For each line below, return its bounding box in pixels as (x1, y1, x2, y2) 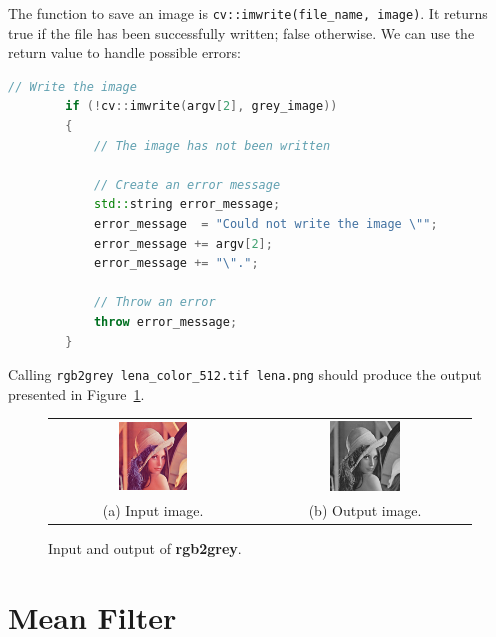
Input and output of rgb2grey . (48, 538, 242, 559)
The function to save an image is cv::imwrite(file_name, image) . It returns (8, 3, 488, 23)
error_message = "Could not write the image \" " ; (93, 217, 438, 231)
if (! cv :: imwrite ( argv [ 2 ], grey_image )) (65, 99, 338, 114)
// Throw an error (93, 295, 216, 310)
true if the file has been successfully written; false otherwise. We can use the (8, 22, 475, 43)
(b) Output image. (308, 499, 422, 520)
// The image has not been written (93, 138, 331, 153)
